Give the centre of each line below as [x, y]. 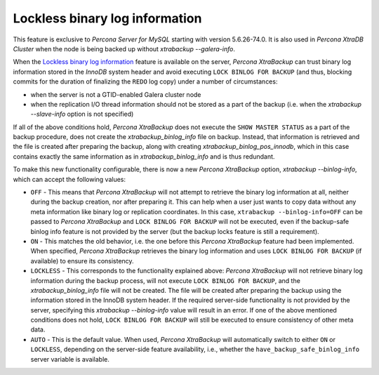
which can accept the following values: [69, 179]
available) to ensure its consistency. [82, 261]
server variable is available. [70, 359]
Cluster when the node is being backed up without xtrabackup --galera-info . [124, 48]
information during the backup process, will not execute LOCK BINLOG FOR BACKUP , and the [166, 280]
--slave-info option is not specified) [82, 114]
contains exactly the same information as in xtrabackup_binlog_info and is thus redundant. [144, 156]
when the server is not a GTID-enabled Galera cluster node [116, 94]
